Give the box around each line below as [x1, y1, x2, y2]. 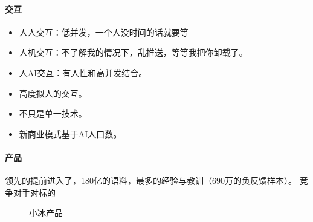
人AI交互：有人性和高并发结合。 [19, 66, 147, 79]
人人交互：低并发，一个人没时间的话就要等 [19, 25, 189, 38]
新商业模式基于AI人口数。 [19, 127, 122, 140]
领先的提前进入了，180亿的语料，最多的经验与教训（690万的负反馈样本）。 [5, 174, 297, 187]
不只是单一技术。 [19, 107, 87, 120]
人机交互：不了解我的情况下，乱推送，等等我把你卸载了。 [19, 46, 248, 59]
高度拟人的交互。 [19, 87, 87, 99]
